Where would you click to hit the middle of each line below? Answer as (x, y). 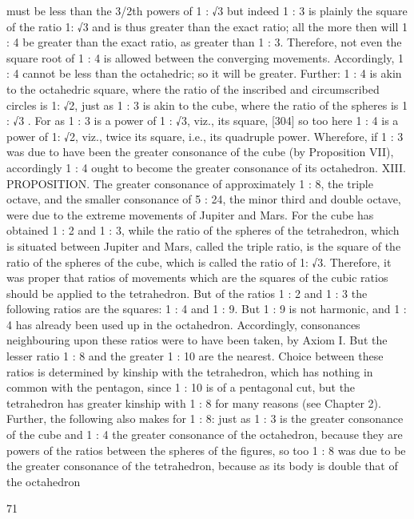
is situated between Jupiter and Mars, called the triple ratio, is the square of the (204, 245)
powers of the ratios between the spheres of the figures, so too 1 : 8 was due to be (206, 450)
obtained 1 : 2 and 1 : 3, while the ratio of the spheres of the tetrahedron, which (203, 230)
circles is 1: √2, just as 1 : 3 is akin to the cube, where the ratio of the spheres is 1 (207, 105)
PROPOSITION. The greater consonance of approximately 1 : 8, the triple (190, 183)
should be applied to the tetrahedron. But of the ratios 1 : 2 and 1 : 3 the (187, 293)
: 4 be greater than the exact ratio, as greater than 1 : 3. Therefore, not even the (204, 42)
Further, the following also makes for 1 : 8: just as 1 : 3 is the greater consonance (205, 418)
